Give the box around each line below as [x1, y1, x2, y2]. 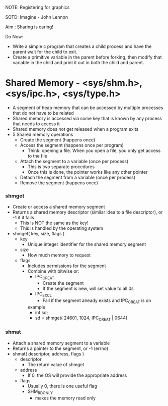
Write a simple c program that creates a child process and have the [12, 43, 152, 49]
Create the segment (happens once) [20, 136, 96, 143]
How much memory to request [27, 252, 91, 258]
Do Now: [5, 34, 24, 39]
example [27, 304, 46, 310]
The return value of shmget [27, 361, 85, 368]
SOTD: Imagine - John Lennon [5, 14, 68, 20]
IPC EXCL [35, 291, 52, 298]
